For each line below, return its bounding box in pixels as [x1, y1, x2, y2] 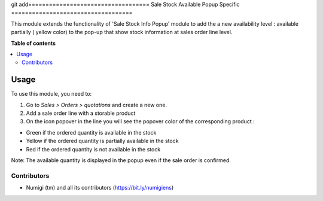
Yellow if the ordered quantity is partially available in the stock [26, 138, 179, 145]
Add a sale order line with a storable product [26, 109, 136, 117]
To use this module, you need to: [11, 90, 92, 98]
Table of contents [11, 39, 56, 47]
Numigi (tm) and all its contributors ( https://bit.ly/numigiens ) [26, 184, 174, 191]
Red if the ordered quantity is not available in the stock [26, 145, 161, 153]
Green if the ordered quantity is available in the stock [26, 129, 157, 136]
